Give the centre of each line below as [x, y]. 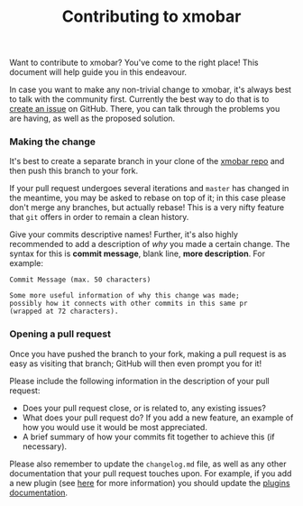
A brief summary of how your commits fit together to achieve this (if [148, 437]
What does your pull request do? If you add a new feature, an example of [158, 418]
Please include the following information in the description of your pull [139, 381]
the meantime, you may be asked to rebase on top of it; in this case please [147, 198]
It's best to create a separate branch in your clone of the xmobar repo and [147, 161]
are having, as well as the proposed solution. [92, 118]
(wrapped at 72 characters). [64, 312]
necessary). [45, 446]
